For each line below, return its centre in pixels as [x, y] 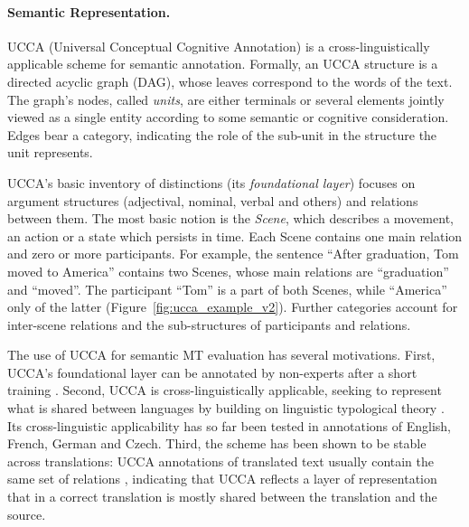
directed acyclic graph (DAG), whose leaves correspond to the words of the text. [230, 81]
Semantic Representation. [89, 11]
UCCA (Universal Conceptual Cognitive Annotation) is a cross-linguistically [219, 46]
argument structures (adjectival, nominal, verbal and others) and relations [213, 200]
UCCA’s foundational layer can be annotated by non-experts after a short [212, 372]
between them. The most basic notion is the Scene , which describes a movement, [230, 218]
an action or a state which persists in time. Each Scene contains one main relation [235, 235]
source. [27, 514]
